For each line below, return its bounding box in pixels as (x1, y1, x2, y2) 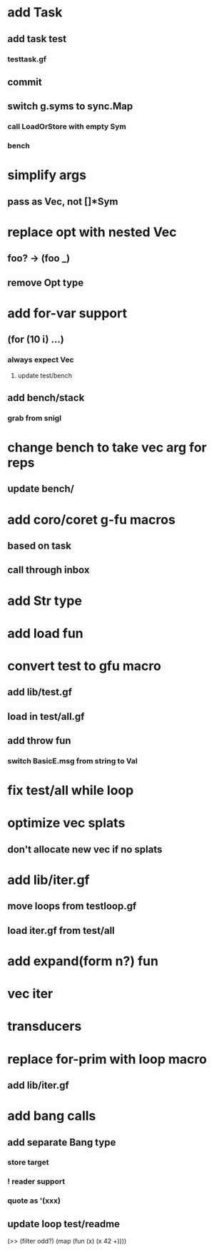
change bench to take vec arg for (7, 439, 207, 456)
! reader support (7, 1176, 66, 1186)
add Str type (7, 593, 82, 609)
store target (7, 1157, 49, 1167)
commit (7, 76, 42, 88)
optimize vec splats (7, 815, 126, 831)
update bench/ (7, 483, 75, 495)
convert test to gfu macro (7, 658, 162, 674)
